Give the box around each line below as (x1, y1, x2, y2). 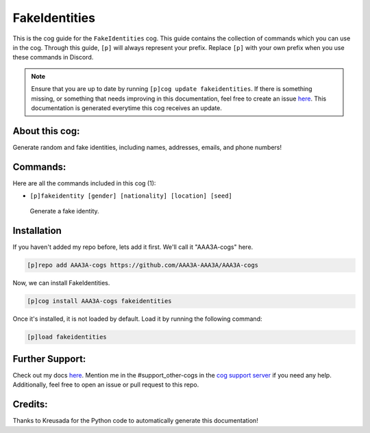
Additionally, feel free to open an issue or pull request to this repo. (12, 380, 199, 389)
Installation (12, 225, 62, 237)
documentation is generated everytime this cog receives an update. (31, 103, 223, 112)
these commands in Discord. (12, 53, 94, 62)
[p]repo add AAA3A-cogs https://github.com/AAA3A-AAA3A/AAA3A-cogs (27, 261, 259, 270)
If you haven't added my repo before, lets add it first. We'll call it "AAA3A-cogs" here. (12, 243, 254, 251)
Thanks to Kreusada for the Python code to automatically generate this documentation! (12, 417, 258, 425)
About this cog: (12, 125, 80, 137)
